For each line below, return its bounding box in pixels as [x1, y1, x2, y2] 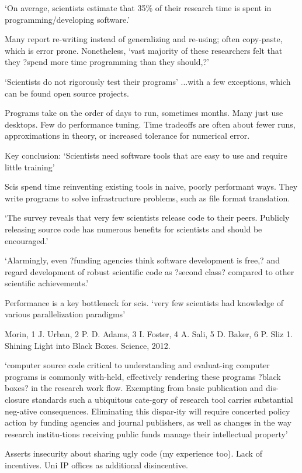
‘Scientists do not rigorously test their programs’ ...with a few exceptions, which [5, 75, 291, 87]
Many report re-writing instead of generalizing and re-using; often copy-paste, [5, 33, 283, 45]
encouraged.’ [5, 234, 48, 246]
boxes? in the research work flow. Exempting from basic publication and [5, 382, 263, 394]
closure [5, 393, 30, 406]
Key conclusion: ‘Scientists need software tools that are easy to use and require [5, 149, 287, 161]
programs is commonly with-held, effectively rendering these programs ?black [5, 370, 281, 382]
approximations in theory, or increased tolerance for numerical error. [5, 129, 250, 142]
